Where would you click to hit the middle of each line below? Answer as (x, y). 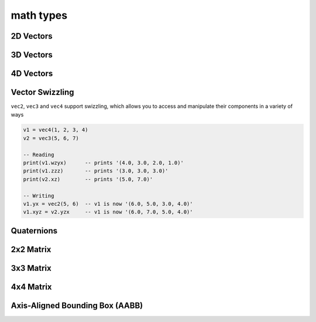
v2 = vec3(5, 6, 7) (51, 138)
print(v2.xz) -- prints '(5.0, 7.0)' (88, 179)
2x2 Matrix (31, 249)
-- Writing (39, 196)
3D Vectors (32, 55)
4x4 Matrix (31, 287)
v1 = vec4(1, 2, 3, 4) (56, 130)
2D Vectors (32, 36)
